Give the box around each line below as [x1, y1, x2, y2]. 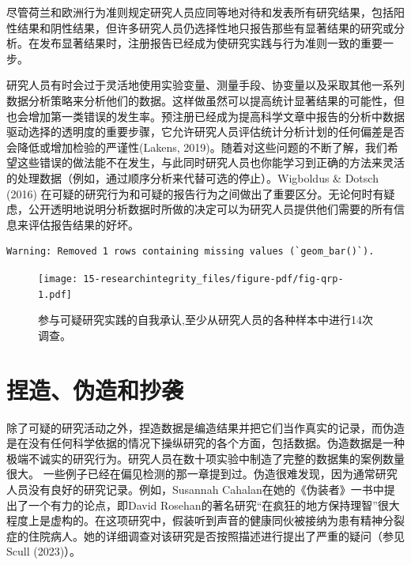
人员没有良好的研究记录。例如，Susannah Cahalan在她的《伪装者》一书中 [6, 480, 384, 497]
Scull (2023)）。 [6, 543, 81, 559]
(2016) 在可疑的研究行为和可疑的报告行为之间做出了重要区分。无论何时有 [6, 185, 384, 202]
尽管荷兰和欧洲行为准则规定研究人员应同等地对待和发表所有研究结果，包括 [6, 4, 394, 20]
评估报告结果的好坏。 [28, 216, 139, 232]
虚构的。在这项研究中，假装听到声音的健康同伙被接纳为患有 [50, 512, 360, 529]
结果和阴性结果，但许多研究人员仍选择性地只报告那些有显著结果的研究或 [17, 19, 394, 36]
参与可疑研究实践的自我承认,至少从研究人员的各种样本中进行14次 [38, 311, 373, 328]
